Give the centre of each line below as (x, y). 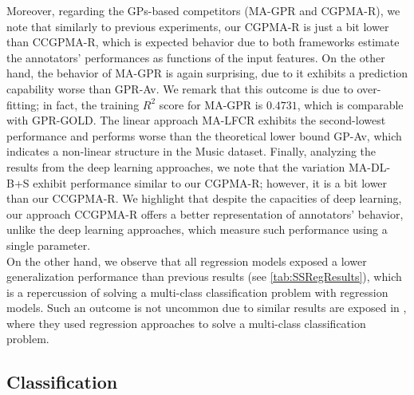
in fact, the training (91, 104)
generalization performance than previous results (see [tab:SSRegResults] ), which (204, 276)
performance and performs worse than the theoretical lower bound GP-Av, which (204, 135)
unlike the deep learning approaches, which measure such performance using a (197, 229)
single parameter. (49, 245)
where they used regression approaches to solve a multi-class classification (186, 323)
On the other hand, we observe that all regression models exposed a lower (187, 261)
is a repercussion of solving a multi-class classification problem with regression (197, 292)
